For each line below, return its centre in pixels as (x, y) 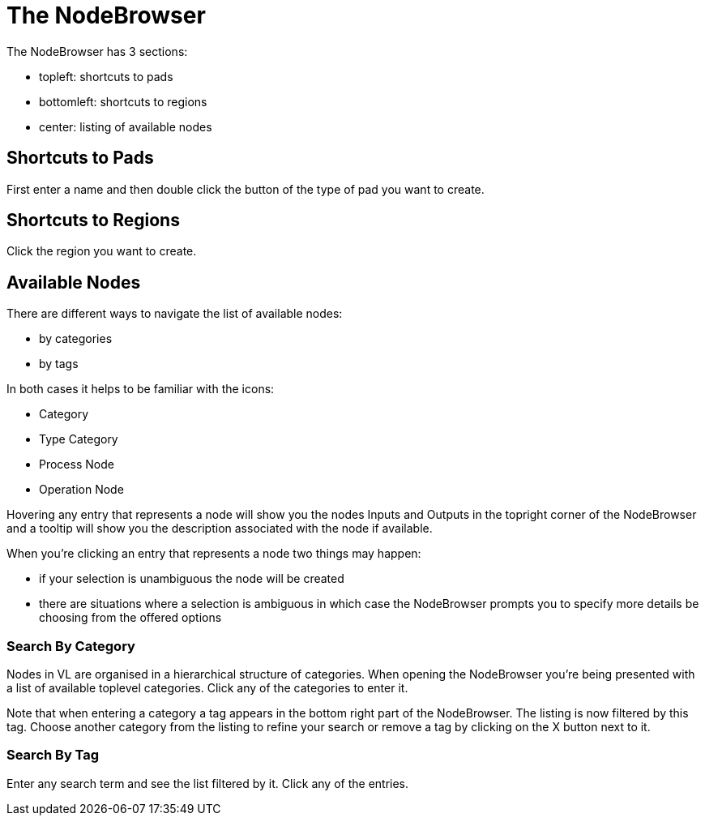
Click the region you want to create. (102, 251)
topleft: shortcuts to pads (106, 76)
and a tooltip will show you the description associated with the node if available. (220, 529)
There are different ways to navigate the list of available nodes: (175, 314)
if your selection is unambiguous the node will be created (192, 579)
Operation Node (81, 490)
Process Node (77, 465)
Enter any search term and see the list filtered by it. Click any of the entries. (208, 783)
